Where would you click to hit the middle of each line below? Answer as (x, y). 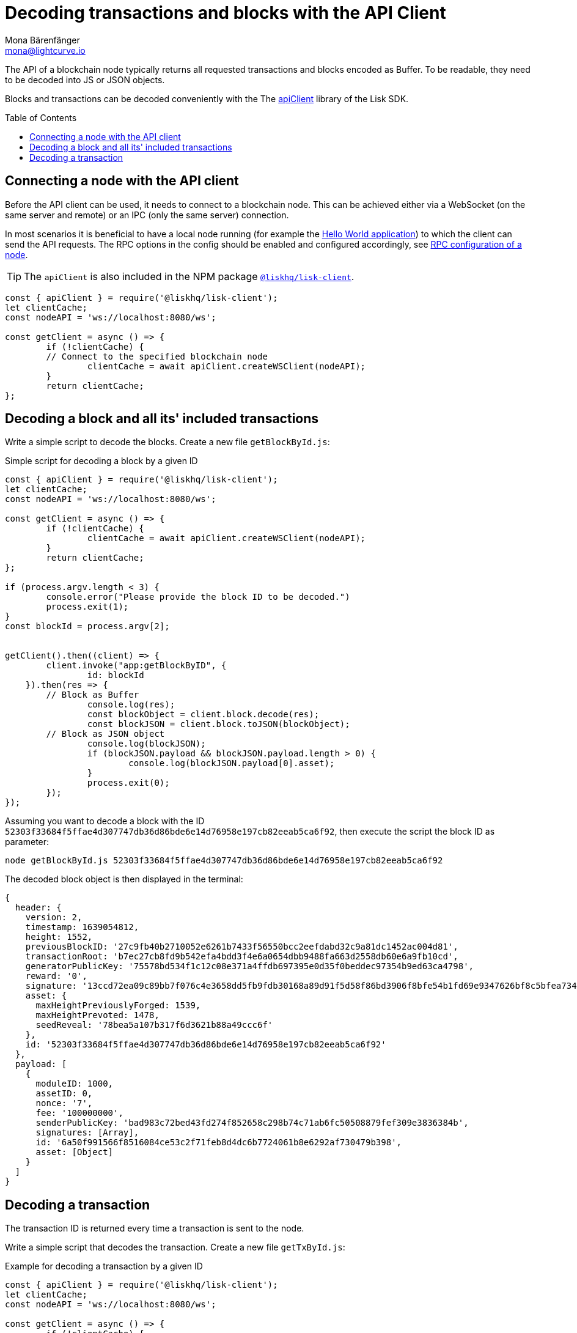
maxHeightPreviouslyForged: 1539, (118, 1006)
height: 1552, (59, 937)
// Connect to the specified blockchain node (157, 356)
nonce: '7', (64, 1103)
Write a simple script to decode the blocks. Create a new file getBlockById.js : (167, 442)
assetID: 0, (64, 1094)
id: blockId (116, 675)
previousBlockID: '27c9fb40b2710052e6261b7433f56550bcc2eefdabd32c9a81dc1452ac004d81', (242, 947)
